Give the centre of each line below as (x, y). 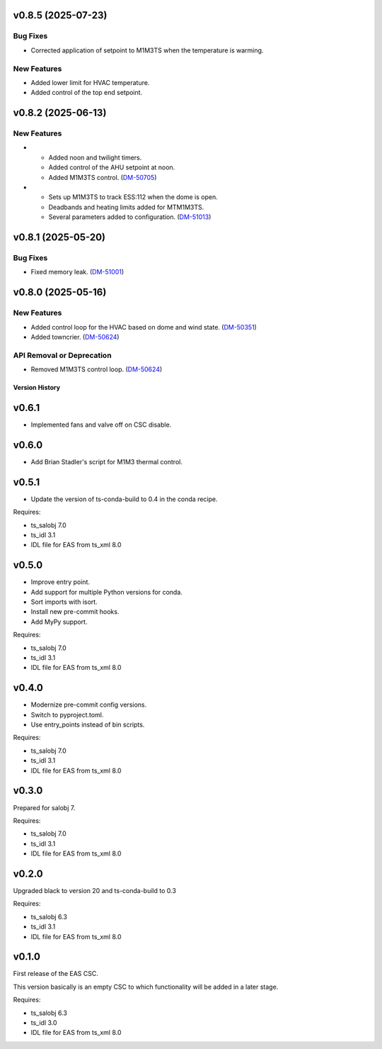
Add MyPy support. (59, 622)
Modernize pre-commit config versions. (89, 705)
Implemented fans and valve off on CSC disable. (101, 425)
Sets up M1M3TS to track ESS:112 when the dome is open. (133, 197)
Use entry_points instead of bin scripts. (88, 725)
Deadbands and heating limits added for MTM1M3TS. (126, 207)
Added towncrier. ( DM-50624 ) (75, 337)
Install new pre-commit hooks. (75, 612)
